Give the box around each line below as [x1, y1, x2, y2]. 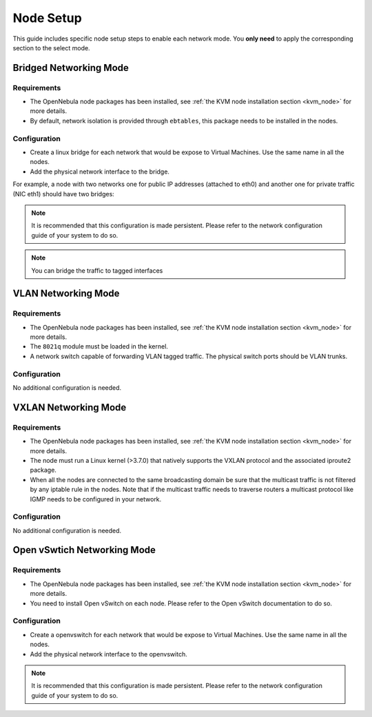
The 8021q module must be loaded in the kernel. [30, 342, 169, 351]
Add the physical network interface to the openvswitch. [30, 650, 187, 658]
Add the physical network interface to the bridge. [30, 167, 170, 176]
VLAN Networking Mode [12, 288, 120, 300]
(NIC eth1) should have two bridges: [12, 189, 115, 198]
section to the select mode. [12, 43, 90, 52]
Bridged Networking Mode [12, 62, 129, 74]
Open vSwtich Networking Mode [12, 544, 156, 556]
